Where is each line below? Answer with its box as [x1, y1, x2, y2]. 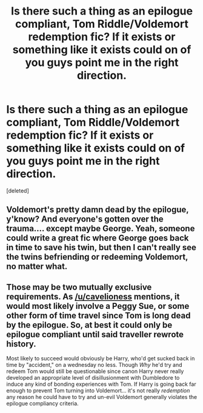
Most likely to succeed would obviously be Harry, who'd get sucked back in [6, 355, 195, 362]
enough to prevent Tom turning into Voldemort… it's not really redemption [6, 387, 190, 394]
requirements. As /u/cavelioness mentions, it [6, 291, 180, 302]
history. [6, 339, 36, 349]
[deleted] [6, 187, 29, 194]
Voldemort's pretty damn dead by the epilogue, [6, 205, 189, 215]
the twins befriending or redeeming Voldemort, [6, 252, 188, 262]
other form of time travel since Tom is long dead [6, 310, 191, 320]
